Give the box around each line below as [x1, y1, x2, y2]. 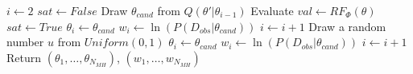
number [6, 33, 44, 50]
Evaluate [250, 2, 294, 18]
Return [6, 49, 42, 65]
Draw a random [308, 18, 386, 34]
